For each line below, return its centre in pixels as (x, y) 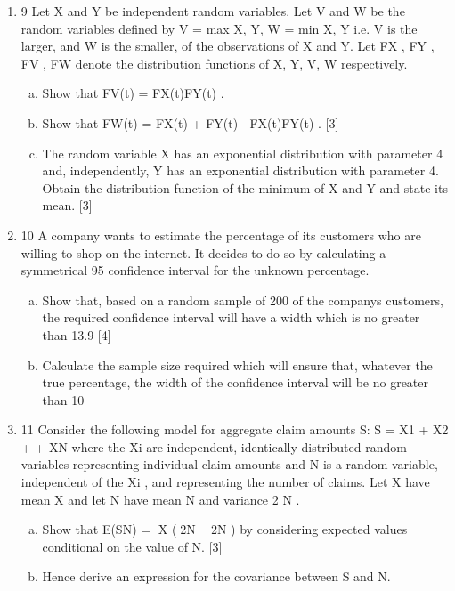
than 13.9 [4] (77, 334)
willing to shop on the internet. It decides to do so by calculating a (203, 252)
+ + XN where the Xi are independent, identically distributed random (214, 446)
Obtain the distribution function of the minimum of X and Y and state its (245, 187)
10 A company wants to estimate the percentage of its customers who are (221, 235)
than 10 (63, 399)
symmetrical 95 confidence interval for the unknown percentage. (195, 270)
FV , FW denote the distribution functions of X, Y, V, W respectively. (214, 63)
